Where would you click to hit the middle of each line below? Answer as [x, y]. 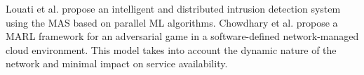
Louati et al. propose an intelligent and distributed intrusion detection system [173, 8]
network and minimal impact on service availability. [117, 63]
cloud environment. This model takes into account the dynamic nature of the [171, 49]
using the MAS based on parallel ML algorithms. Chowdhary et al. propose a [172, 22]
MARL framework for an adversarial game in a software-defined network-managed [182, 36]
